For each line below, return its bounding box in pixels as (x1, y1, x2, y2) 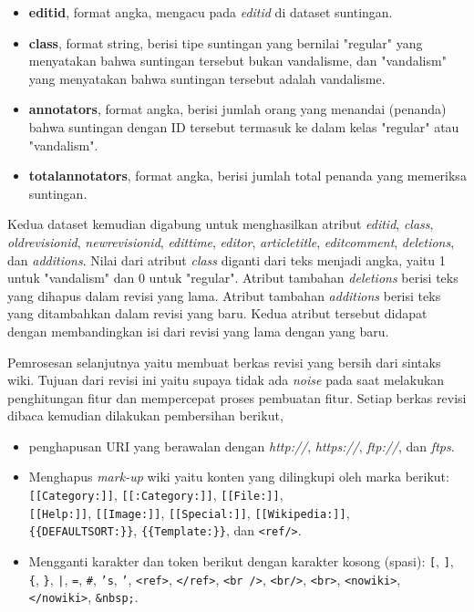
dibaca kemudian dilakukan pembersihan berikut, (7, 406, 283, 425)
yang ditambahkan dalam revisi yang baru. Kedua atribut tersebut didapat (7, 304, 428, 323)
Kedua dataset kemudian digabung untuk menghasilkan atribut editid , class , (7, 214, 434, 233)
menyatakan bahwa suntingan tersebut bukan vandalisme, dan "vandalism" (28, 51, 447, 70)
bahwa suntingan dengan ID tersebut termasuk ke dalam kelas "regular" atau (28, 117, 459, 136)
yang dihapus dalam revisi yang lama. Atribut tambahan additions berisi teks (7, 285, 441, 305)
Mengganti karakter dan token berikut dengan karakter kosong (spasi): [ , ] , (28, 552, 454, 571)
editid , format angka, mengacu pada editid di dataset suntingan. (28, 3, 393, 21)
